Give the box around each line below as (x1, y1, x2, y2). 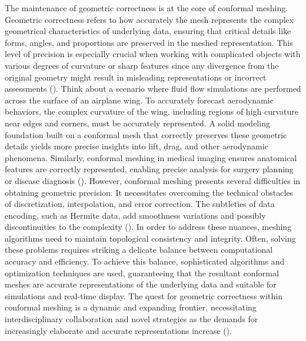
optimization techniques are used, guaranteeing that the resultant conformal (5, 266, 279, 279)
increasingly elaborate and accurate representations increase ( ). (5, 324, 232, 336)
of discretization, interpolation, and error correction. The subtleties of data (5, 198, 275, 210)
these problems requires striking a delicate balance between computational (5, 243, 273, 256)
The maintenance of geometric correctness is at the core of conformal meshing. (5, 2, 288, 14)
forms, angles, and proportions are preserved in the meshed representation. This (5, 36, 293, 48)
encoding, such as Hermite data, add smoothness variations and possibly (5, 209, 266, 221)
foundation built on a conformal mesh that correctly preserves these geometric (5, 128, 287, 141)
